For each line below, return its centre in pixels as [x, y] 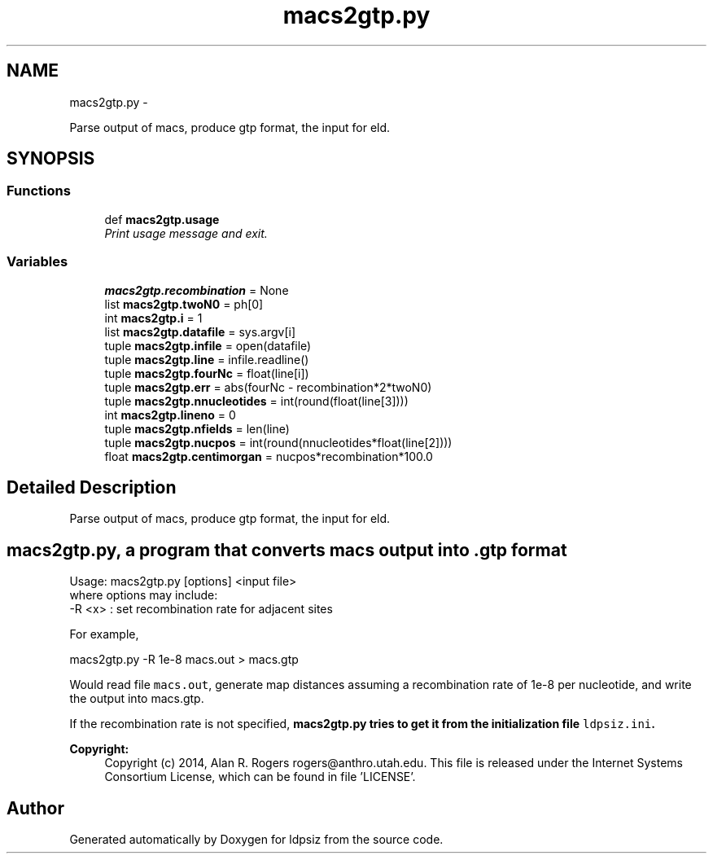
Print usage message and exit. [186, 233]
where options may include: [144, 595]
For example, [104, 634]
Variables [37, 262]
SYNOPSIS [51, 159]
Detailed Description [92, 487]
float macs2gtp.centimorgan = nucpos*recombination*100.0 [269, 456]
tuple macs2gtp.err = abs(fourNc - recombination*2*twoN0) [268, 387]
